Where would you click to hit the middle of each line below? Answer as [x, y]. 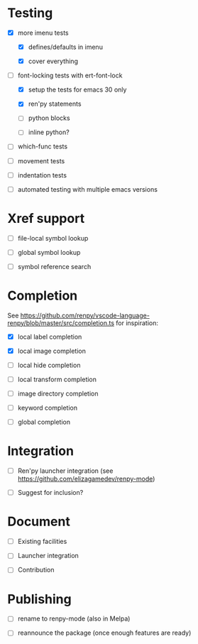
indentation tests [42, 175]
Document [39, 522]
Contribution [36, 570]
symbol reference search [54, 266]
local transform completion [57, 379]
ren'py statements [55, 104]
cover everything [53, 61]
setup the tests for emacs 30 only [77, 89]
